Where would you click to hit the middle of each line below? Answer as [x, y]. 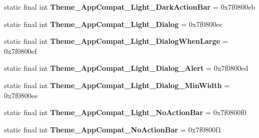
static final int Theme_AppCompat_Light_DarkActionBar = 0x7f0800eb [130, 7]
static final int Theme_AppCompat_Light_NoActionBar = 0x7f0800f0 [125, 112]
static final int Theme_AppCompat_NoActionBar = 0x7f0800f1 [113, 129]
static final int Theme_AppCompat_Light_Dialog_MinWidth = [117, 85]
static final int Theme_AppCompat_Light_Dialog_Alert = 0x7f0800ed [126, 68]
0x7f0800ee [21, 95]
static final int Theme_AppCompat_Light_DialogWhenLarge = [116, 41]
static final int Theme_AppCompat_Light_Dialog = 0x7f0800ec [114, 24]
